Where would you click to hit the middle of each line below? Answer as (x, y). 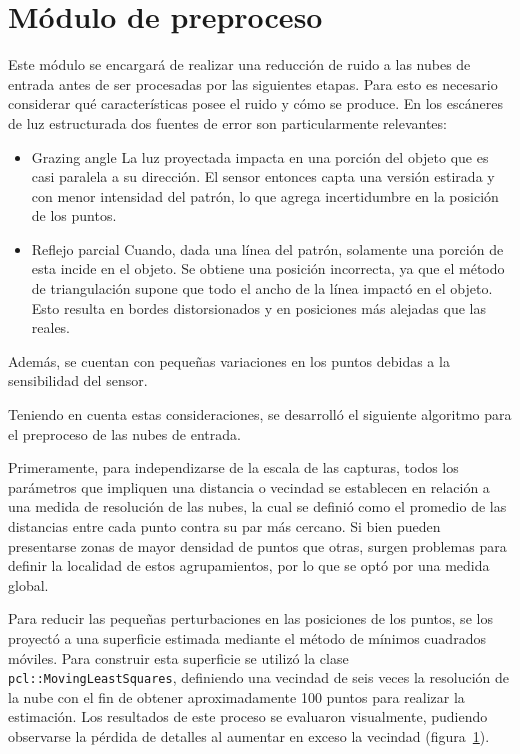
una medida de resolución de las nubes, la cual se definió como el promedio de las (257, 506)
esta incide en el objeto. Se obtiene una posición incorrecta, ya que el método (268, 268)
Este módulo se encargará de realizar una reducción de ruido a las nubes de (239, 64)
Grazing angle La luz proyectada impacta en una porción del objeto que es (260, 156)
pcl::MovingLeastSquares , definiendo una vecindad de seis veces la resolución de (258, 677)
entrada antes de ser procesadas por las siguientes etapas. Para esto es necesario (253, 83)
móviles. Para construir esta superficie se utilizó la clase (178, 657)
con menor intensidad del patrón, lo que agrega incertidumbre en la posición (265, 195)
